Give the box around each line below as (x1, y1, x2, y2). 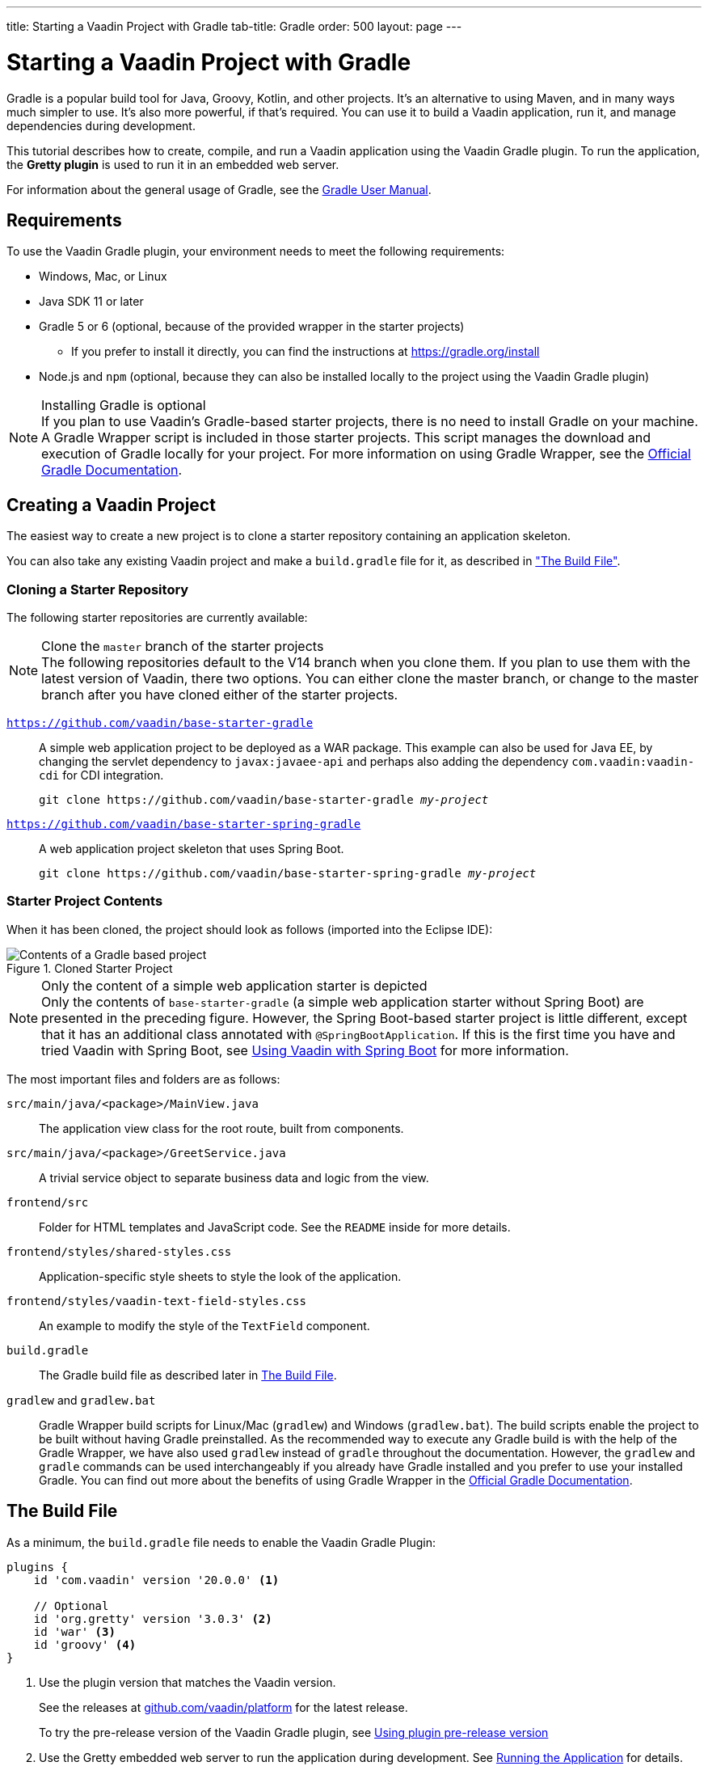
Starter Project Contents (6, 893, 163, 910)
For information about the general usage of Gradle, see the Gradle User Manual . (6, 182, 432, 196)
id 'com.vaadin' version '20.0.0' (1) (33, 1573, 280, 1586)
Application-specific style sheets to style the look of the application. (39, 1269, 402, 1283)
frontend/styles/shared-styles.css (6, 1244, 232, 1258)
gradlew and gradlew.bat (6, 1392, 156, 1407)
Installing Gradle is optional (41, 397, 206, 414)
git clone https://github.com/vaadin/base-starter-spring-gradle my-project (39, 866, 537, 880)
